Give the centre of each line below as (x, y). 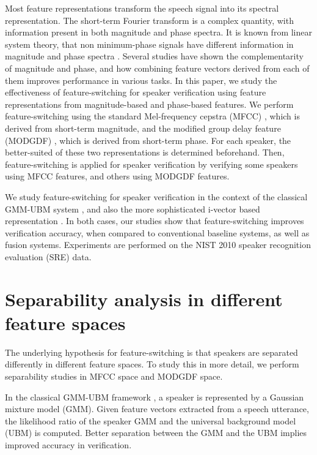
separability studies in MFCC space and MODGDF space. (114, 376)
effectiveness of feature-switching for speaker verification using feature (136, 92)
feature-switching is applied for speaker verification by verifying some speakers (151, 164)
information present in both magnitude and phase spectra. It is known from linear (158, 32)
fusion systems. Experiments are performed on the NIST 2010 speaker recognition (158, 245)
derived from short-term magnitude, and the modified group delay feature (143, 128)
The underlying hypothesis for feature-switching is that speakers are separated (151, 352)
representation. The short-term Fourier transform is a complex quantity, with (149, 20)
